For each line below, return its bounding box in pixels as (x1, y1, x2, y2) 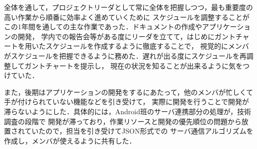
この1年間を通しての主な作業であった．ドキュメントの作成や (4, 21, 202, 32)
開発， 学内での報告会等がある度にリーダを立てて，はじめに (17, 31, 215, 41)
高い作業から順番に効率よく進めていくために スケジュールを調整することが (4, 11, 250, 22)
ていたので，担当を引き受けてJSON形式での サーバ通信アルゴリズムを (24, 126, 254, 136)
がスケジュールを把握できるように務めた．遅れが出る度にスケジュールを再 (4, 50, 247, 61)
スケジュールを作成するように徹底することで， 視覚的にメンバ (45, 41, 249, 51)
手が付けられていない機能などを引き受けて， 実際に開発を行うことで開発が (4, 96, 249, 107)
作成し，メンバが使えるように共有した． (4, 135, 136, 146)
